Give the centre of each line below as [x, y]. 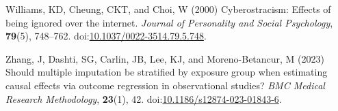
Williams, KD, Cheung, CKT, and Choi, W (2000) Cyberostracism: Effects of [168, 9]
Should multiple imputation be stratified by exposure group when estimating [167, 72]
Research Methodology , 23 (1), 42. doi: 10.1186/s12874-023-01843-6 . [144, 98]
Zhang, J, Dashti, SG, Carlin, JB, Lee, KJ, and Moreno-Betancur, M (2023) [165, 58]
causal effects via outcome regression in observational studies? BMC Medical [165, 85]
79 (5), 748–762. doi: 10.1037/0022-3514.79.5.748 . [106, 36]
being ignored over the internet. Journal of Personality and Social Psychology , [169, 22]
